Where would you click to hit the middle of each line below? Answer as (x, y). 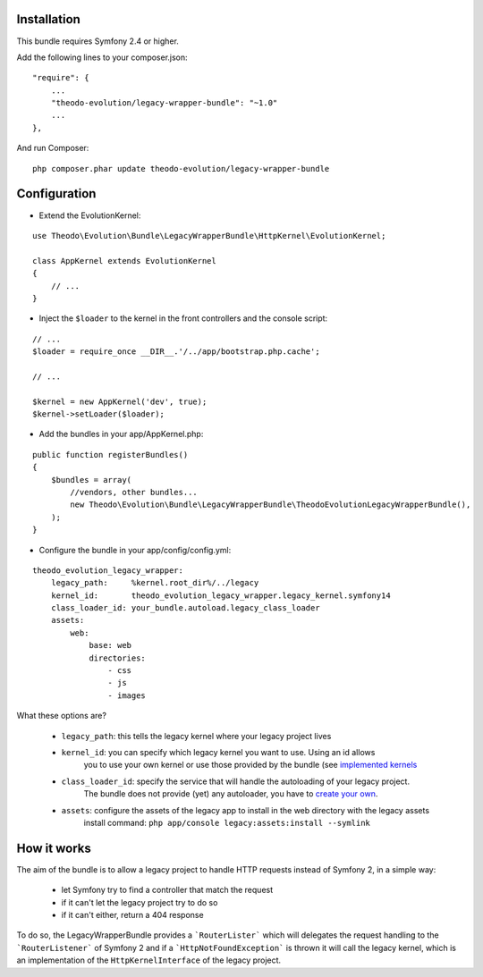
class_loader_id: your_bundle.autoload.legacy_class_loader (186, 608)
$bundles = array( (91, 480)
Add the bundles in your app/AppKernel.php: (121, 434)
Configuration (56, 194)
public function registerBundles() (110, 455)
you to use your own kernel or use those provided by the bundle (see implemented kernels (250, 765)
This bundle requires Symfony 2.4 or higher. (97, 41)
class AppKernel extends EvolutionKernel (124, 261)
